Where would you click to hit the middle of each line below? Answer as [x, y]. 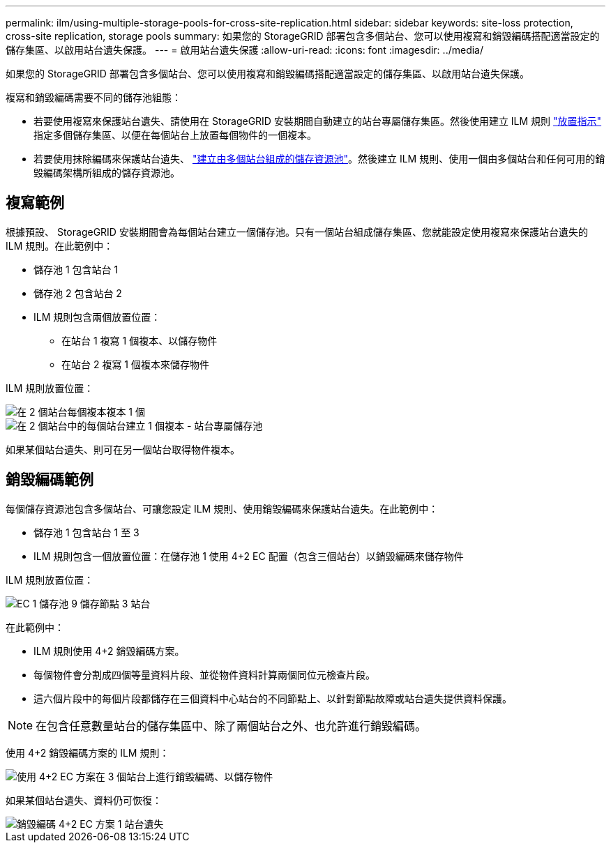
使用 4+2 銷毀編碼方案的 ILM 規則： [88, 752]
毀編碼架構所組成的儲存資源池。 [107, 173]
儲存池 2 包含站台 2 [78, 293]
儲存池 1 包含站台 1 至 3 [86, 532]
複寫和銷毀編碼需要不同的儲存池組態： [93, 97]
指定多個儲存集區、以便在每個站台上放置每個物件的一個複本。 [175, 135]
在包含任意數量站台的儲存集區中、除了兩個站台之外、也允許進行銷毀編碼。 [231, 726]
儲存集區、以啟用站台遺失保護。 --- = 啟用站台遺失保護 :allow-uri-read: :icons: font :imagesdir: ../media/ [245, 50]
